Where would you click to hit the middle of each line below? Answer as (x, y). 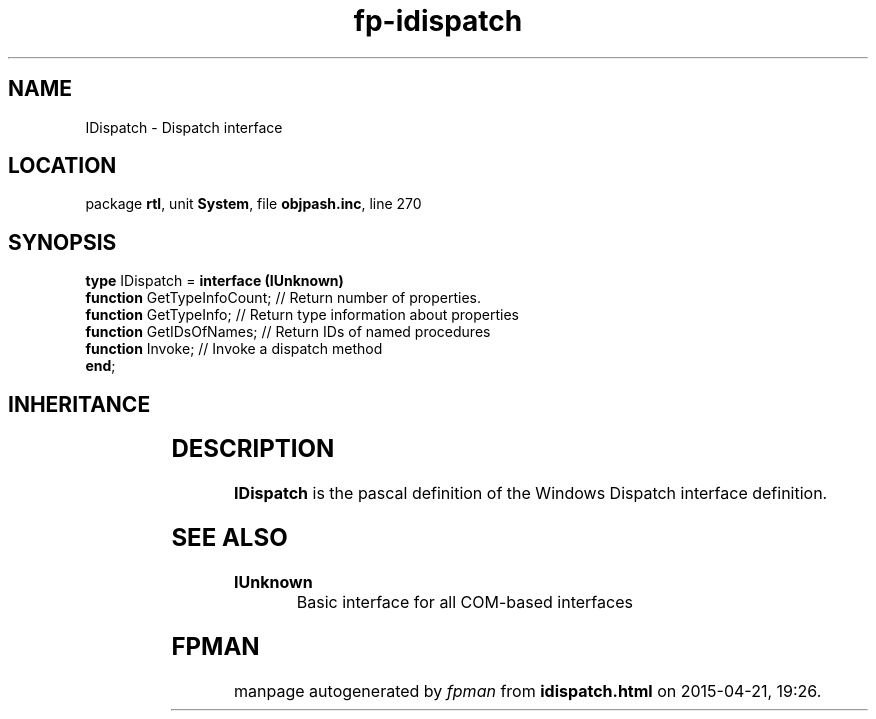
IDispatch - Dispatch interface (184, 127)
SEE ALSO (229, 537)
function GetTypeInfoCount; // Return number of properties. (283, 298)
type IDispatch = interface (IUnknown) (214, 281)
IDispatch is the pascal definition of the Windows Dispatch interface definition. (531, 493)
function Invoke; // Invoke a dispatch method (234, 349)
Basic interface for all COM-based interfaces (464, 601)
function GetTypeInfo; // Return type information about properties (302, 315)
